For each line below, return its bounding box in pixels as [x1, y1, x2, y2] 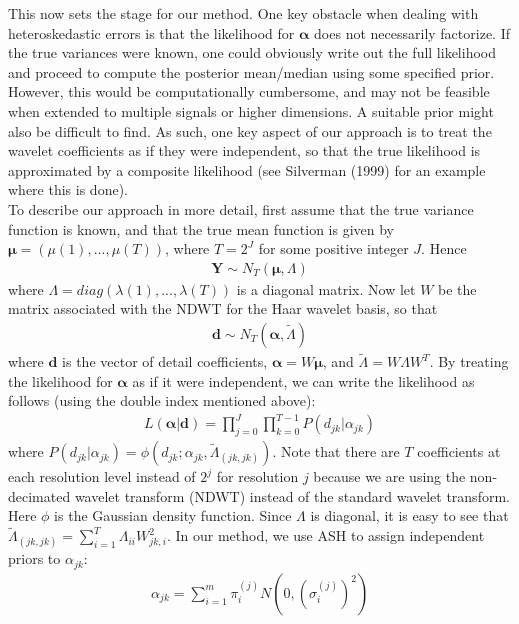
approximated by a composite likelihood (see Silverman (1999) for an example [8, 159, 486, 180]
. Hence [421, 238, 467, 259]
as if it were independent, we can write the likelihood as [132, 370, 475, 391]
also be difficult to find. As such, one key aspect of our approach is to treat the [8, 120, 492, 141]
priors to [8, 548, 61, 569]
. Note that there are [272, 441, 400, 462]
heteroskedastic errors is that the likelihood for [8, 22, 295, 43]
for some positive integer [258, 238, 409, 259]
